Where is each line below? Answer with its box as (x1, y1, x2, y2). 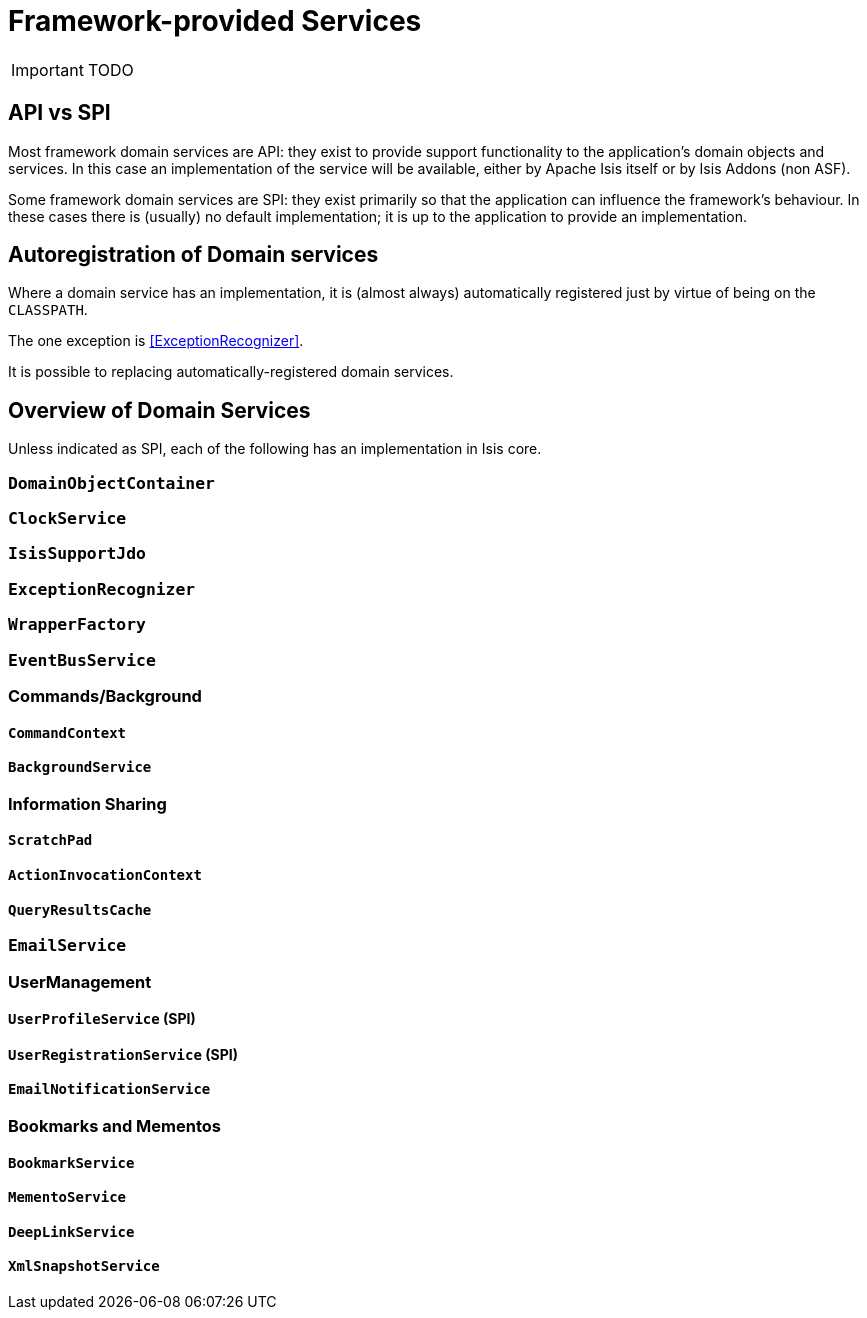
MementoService (8, 1189, 127, 1206)
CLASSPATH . (8, 301, 88, 319)
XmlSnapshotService (8, 1258, 160, 1275)
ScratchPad (8, 832, 93, 849)
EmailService (8, 936, 127, 956)
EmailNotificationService (8, 1081, 211, 1098)
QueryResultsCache (8, 901, 152, 918)
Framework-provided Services (8, 4, 422, 38)
